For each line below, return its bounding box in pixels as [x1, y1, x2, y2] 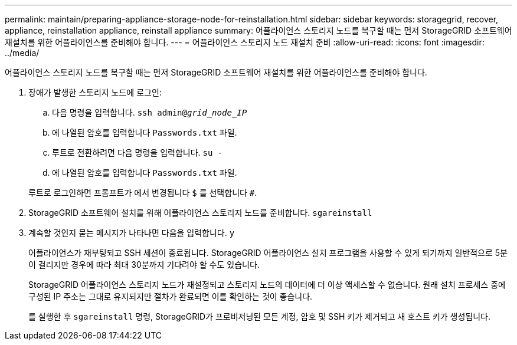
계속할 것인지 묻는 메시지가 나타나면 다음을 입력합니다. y [28, 228, 235, 238]
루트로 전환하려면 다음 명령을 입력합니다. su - [52, 147, 223, 157]
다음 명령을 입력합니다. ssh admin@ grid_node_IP [52, 107, 247, 117]
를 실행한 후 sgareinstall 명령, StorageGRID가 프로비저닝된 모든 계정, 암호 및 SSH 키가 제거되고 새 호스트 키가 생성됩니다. [28, 311, 491, 321]
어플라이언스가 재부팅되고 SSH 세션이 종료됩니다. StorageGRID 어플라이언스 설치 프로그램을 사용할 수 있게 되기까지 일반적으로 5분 [28, 248, 508, 258]
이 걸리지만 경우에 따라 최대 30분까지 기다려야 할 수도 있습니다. [28, 259, 260, 270]
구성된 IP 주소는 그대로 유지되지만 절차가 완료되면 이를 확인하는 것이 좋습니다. [28, 291, 313, 301]
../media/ [5, 48, 40, 58]
